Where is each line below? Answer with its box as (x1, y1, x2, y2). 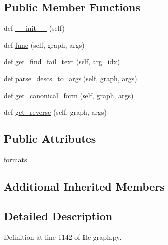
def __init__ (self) (4, 23, 65, 33)
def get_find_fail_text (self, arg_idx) (4, 56, 120, 67)
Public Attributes (4, 131, 96, 146)
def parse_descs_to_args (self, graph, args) (4, 73, 137, 83)
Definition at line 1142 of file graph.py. (4, 231, 122, 242)
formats (4, 154, 27, 164)
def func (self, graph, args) (4, 39, 84, 50)
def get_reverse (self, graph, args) (4, 107, 107, 117)
